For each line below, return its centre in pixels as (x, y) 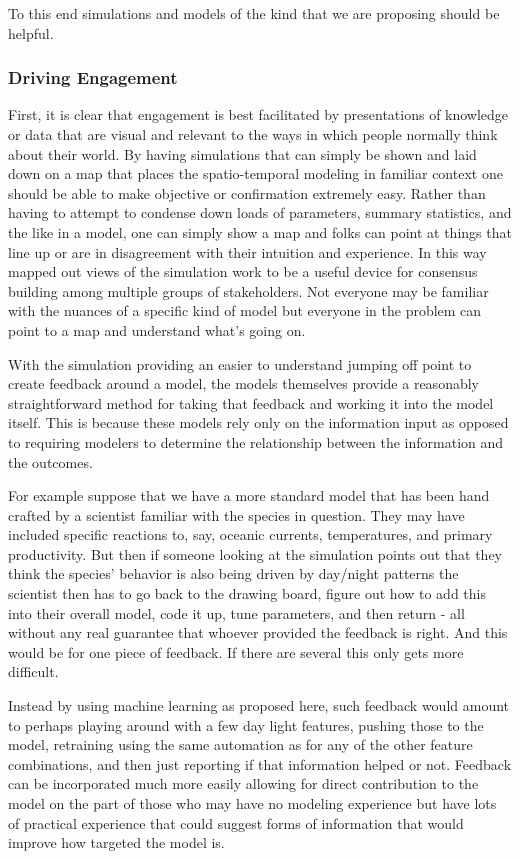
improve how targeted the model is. (116, 842)
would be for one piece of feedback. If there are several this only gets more (236, 651)
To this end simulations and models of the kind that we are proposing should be (254, 13)
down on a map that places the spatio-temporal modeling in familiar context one (255, 173)
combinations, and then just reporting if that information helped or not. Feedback (260, 763)
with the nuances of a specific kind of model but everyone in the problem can (245, 310)
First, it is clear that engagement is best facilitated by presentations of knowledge (258, 114)
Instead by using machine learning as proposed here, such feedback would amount (259, 705)
